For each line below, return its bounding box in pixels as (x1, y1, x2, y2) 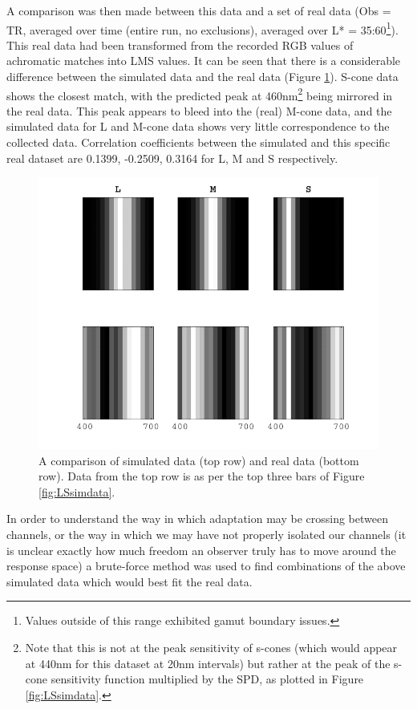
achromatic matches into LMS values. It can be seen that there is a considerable (6, 52, 401, 69)
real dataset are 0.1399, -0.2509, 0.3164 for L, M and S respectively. (6, 149, 338, 166)
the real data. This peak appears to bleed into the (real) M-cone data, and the (6, 102, 392, 119)
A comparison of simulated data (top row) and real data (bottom (38, 452, 359, 468)
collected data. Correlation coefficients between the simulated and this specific (6, 134, 391, 151)
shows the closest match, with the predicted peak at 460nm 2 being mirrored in (6, 84, 393, 103)
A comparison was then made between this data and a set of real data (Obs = (6, 2, 391, 18)
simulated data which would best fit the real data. (6, 573, 253, 589)
